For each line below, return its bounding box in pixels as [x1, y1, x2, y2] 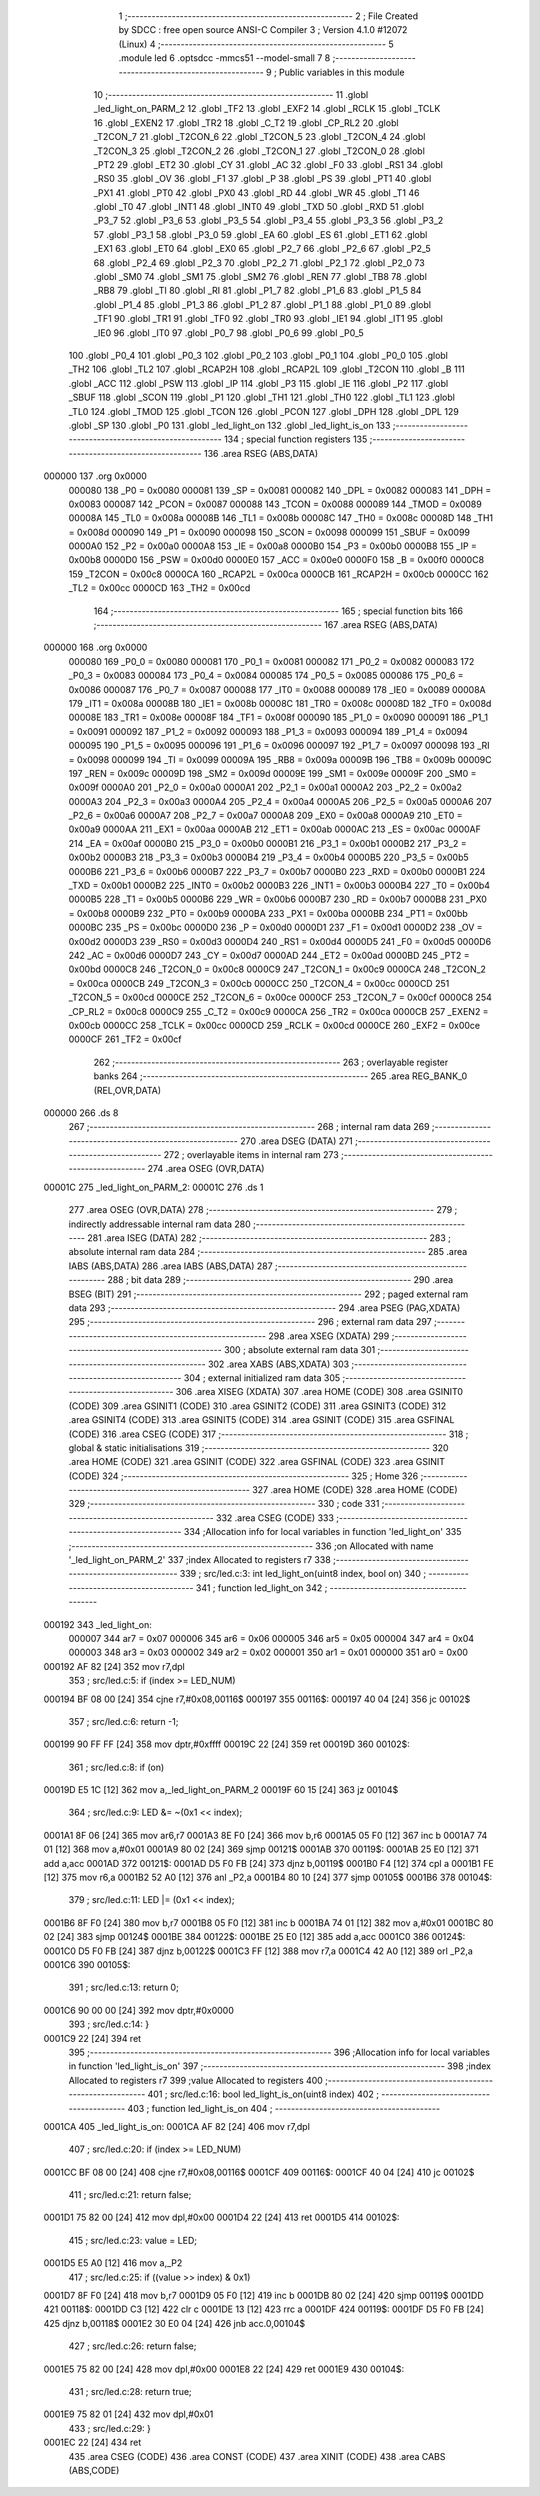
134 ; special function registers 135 [223, 433, 368, 445]
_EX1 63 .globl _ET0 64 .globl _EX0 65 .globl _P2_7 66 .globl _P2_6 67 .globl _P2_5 [93, 243, 432, 255]
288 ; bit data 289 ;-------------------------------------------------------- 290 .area [106, 1274, 454, 1286]
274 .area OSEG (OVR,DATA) [147, 1163, 265, 1175]
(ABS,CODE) [68, 2464, 120, 2476]
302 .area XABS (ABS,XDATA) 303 [207, 1358, 350, 1370]
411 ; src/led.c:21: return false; [68, 2189, 192, 2201]
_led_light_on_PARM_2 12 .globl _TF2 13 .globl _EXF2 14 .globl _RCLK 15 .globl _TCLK [93, 103, 441, 115]
